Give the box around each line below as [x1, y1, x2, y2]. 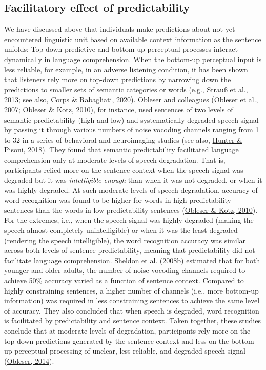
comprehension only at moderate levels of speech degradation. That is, [4, 154, 226, 165]
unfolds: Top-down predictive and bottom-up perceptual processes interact [4, 44, 238, 54]
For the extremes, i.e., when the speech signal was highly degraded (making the [4, 215, 254, 225]
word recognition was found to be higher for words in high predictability [4, 194, 232, 205]
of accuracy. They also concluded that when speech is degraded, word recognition [4, 305, 259, 316]
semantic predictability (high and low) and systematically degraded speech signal [4, 114, 259, 125]
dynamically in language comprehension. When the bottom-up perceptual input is [4, 53, 262, 64]
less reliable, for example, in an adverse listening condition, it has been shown [4, 64, 248, 74]
